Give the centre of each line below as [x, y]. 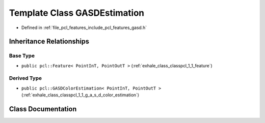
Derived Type [25, 78]
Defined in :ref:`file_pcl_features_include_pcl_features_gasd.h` [84, 28]
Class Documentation [43, 109]
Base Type [22, 56]
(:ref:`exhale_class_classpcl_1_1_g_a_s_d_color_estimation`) [80, 95]
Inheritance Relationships [49, 42]
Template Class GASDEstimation [77, 13]
